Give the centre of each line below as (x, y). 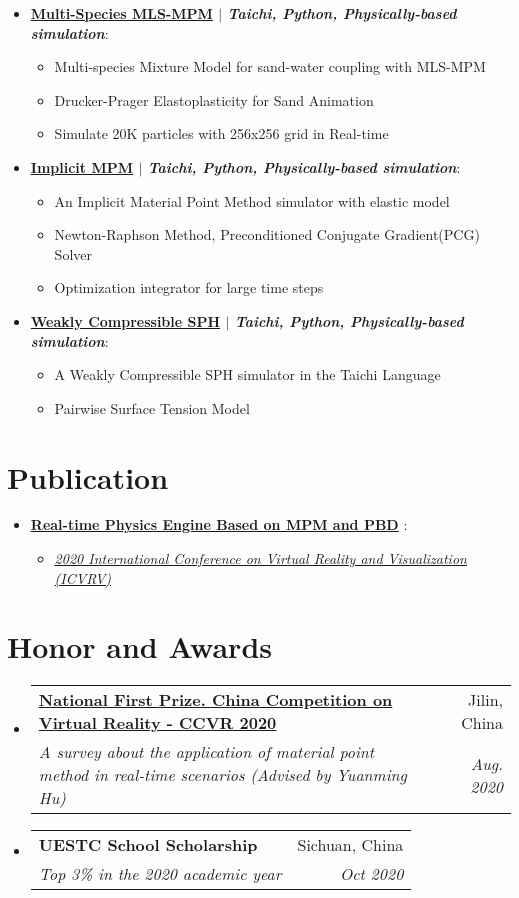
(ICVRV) (83, 577)
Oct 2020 (371, 874)
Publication (88, 476)
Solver (73, 253)
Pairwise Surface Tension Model (152, 407)
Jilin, (485, 700)
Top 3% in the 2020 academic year (160, 874)
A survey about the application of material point (206, 752)
